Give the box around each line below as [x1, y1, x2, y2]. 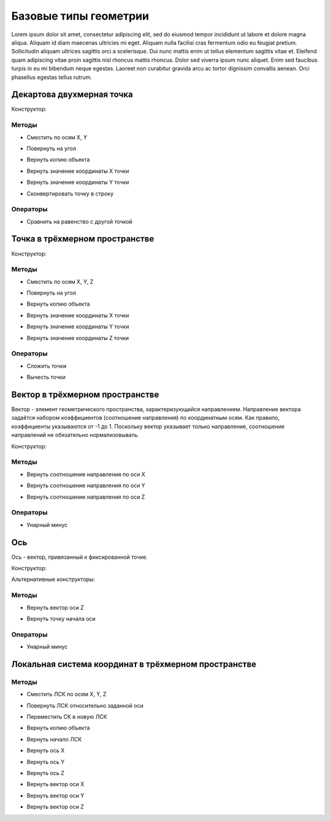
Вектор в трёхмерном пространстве [11, 389, 159, 399]
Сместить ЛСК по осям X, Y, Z [26, 690, 107, 698]
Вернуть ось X [26, 747, 65, 754]
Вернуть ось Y [26, 758, 65, 765]
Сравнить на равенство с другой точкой [26, 218, 133, 225]
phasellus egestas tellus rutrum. [11, 74, 92, 81]
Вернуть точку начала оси [26, 615, 96, 622]
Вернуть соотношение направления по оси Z [26, 493, 145, 501]
